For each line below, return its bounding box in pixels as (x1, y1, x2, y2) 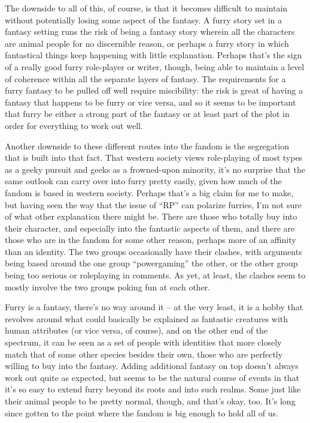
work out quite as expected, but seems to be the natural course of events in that (5, 371, 300, 383)
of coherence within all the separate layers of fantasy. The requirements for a (5, 72, 286, 85)
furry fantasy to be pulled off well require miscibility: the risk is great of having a (5, 84, 303, 97)
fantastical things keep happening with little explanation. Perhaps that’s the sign (5, 49, 302, 61)
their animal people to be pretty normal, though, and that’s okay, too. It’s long (5, 395, 296, 407)
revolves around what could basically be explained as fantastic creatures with (5, 312, 288, 325)
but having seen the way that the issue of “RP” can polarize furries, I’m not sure (5, 198, 302, 211)
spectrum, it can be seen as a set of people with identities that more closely (5, 336, 282, 349)
